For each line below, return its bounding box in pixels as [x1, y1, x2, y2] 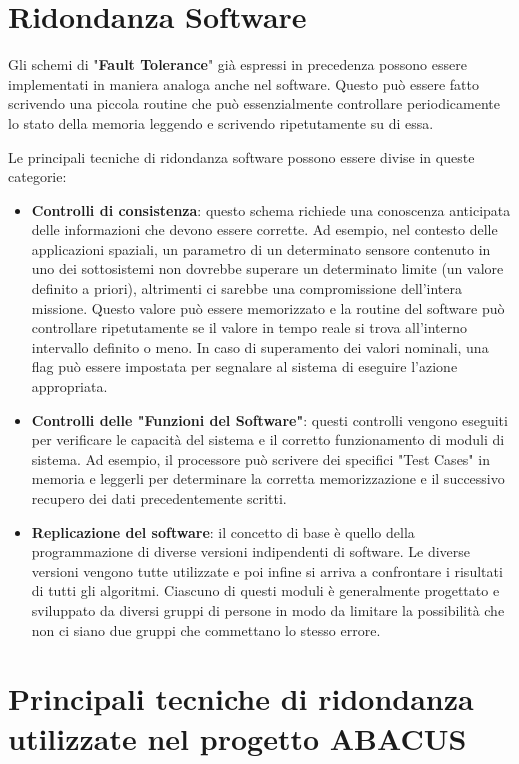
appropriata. [31, 376, 108, 397]
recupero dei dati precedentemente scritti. [31, 488, 287, 508]
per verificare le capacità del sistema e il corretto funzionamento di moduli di [31, 429, 505, 450]
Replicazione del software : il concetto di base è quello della [31, 521, 415, 542]
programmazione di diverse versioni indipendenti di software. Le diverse [31, 541, 471, 562]
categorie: [8, 166, 67, 187]
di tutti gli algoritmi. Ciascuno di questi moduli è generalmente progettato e [31, 580, 500, 601]
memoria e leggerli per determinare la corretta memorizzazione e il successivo [31, 468, 505, 489]
